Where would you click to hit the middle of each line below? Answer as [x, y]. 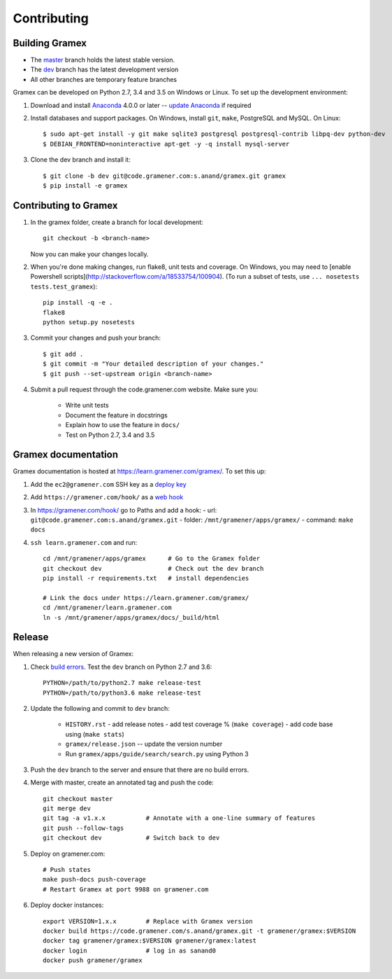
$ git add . [63, 354]
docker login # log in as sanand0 [130, 950]
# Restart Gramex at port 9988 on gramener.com [126, 889]
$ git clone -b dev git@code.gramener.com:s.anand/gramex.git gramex [165, 176]
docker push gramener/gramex [93, 960]
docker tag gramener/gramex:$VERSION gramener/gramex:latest [150, 941]
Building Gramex [50, 43]
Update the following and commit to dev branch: [100, 708]
